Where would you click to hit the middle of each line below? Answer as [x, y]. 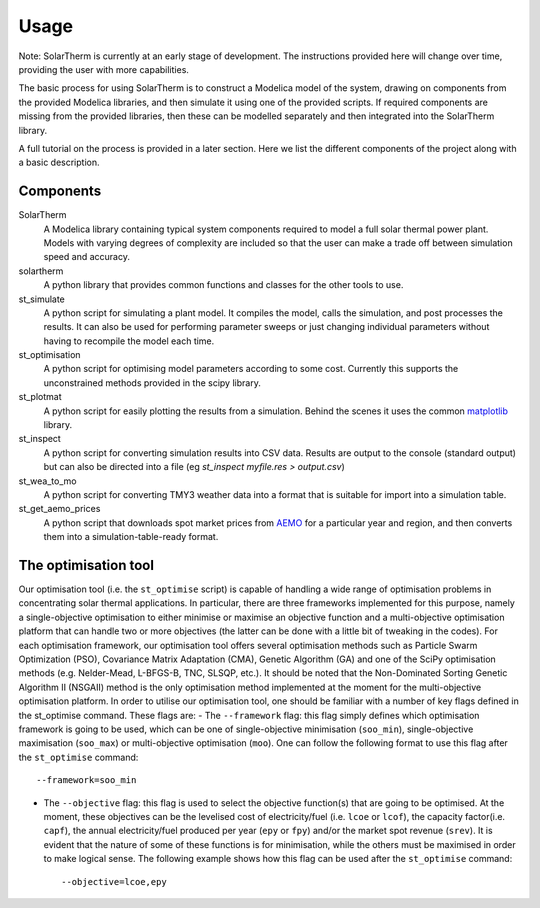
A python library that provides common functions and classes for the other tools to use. [223, 285]
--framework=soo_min [86, 780]
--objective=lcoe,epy [114, 881]
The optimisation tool [86, 565]
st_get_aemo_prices [59, 509]
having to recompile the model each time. [129, 341]
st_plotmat [40, 397]
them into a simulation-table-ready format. [131, 537]
